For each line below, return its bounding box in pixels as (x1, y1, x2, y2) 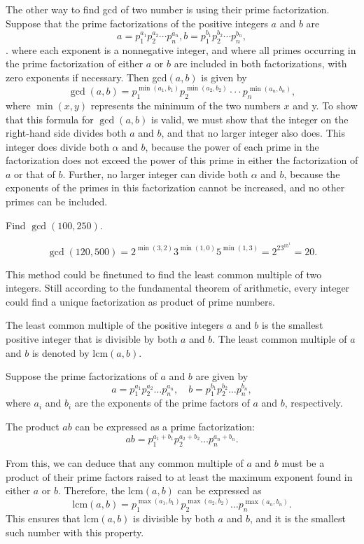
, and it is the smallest (249, 511, 346, 526)
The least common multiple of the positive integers (6, 318, 224, 332)
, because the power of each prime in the (145, 139, 319, 154)
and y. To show (293, 97, 358, 112)
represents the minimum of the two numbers (90, 97, 281, 112)
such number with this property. (6, 524, 144, 539)
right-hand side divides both (6, 125, 127, 140)
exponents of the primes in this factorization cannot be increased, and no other (6, 180, 345, 195)
